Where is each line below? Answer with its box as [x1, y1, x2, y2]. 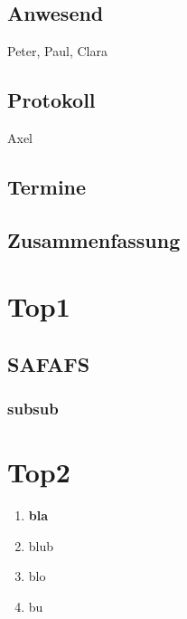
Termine [7, 172, 87, 200]
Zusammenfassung [7, 225, 181, 253]
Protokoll [7, 86, 96, 114]
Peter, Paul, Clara [7, 42, 108, 61]
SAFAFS [7, 349, 90, 377]
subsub [7, 397, 59, 420]
